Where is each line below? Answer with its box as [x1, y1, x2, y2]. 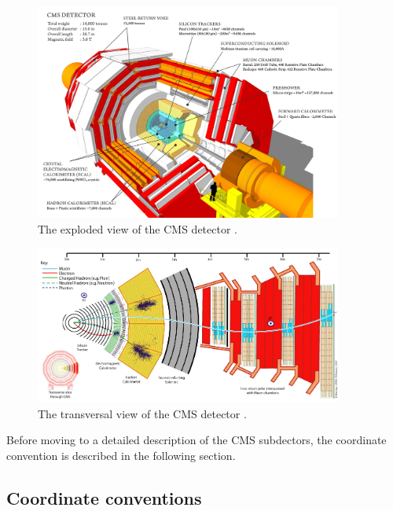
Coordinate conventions [6, 485, 202, 509]
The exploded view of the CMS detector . [38, 221, 237, 237]
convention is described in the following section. [6, 447, 236, 463]
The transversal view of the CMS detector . [38, 405, 247, 421]
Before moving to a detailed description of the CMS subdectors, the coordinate [6, 432, 387, 448]
